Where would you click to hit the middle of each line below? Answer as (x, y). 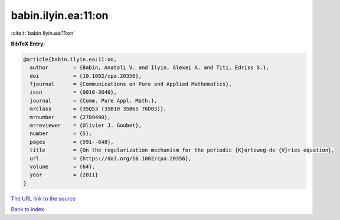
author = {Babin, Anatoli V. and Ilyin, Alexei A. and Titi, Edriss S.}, (150, 68)
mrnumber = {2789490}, (70, 117)
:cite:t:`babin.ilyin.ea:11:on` (43, 33)
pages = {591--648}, (72, 142)
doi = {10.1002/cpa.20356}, (86, 76)
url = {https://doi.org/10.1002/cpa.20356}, (111, 158)
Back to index (27, 209)
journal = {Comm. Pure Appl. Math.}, (94, 101)
